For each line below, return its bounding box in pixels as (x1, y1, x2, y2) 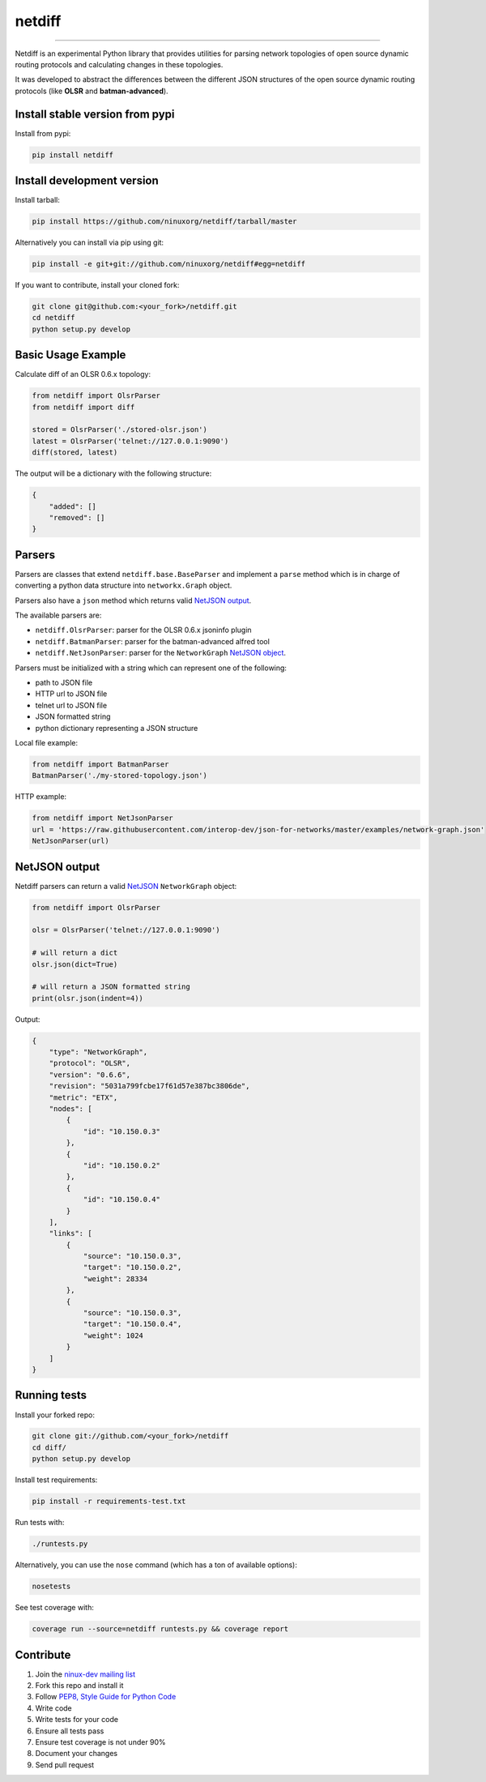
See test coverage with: (15, 1603, 95, 1613)
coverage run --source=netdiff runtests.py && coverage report (32, 1625, 289, 1634)
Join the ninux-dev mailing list (35, 1669, 136, 1679)
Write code (35, 1703, 72, 1713)
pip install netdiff (32, 150, 113, 160)
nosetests (32, 1582, 71, 1592)
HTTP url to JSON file (35, 689, 108, 699)
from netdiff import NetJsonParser (32, 814, 173, 823)
